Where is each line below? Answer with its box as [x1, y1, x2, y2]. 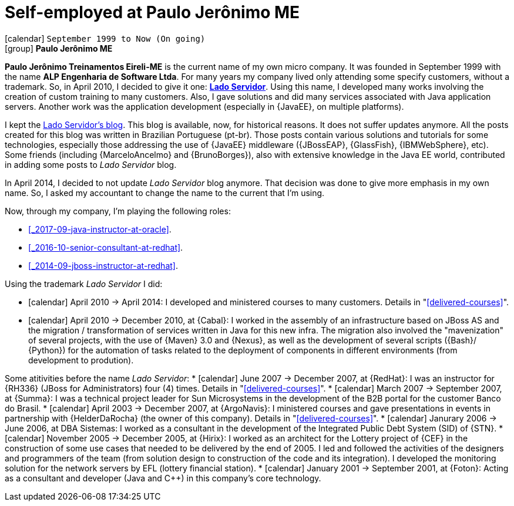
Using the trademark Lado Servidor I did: [5, 278, 163, 289]
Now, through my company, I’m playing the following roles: [5, 205, 231, 216]
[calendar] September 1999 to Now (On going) [5, 33, 206, 43]
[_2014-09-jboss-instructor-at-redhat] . [28, 260, 178, 271]
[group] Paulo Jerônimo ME [5, 43, 113, 53]
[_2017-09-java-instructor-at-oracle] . [28, 224, 172, 234]
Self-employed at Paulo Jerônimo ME [5, 2, 300, 22]
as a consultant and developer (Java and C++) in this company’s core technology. [5, 473, 321, 483]
